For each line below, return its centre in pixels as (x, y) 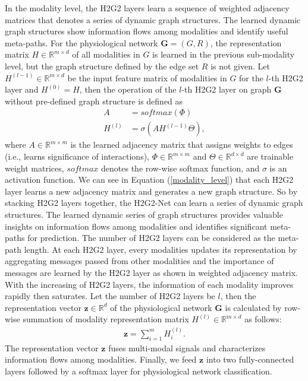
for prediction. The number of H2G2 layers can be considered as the (151, 238)
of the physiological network (161, 307)
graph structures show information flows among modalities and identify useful (147, 31)
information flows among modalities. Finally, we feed (101, 359)
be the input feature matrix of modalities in (147, 77)
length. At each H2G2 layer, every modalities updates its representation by (161, 249)
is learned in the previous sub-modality (224, 54)
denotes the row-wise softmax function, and (180, 168)
